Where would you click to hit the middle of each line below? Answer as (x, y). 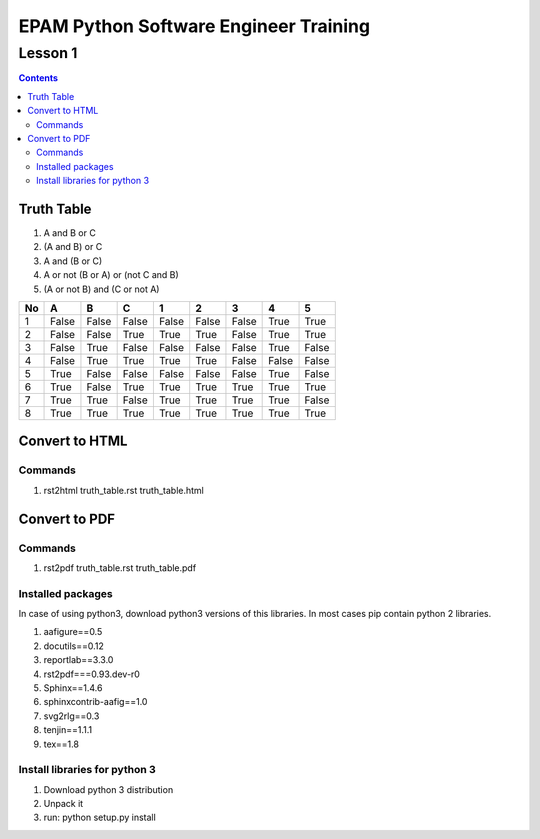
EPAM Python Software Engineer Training (194, 26)
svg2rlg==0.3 (71, 716)
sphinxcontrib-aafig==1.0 (95, 702)
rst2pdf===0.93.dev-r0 (91, 674)
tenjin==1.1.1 (68, 730)
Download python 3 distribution (108, 789)
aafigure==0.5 (73, 632)
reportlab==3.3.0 (78, 660)
